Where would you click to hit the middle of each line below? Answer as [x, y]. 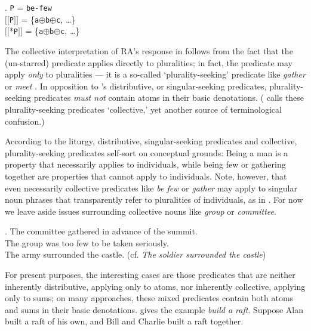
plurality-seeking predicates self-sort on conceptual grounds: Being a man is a [147, 152]
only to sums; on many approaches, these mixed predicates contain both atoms [149, 298]
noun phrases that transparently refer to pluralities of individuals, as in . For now [154, 199]
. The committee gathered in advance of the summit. [101, 231]
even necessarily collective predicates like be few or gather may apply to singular [151, 188]
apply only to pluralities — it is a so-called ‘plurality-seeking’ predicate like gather [155, 74]
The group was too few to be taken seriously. [87, 242]
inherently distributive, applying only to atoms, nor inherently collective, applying [155, 286]
